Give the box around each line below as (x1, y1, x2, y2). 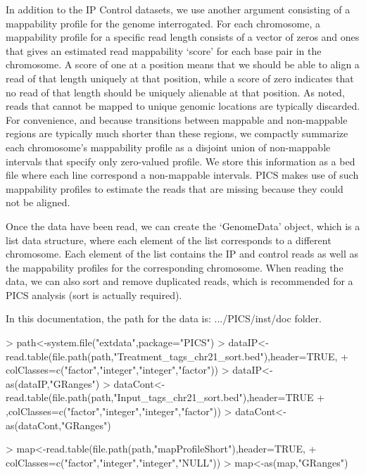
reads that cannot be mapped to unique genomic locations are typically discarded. (6, 99, 360, 113)
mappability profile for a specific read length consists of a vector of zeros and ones (6, 30, 360, 44)
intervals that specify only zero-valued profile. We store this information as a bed (6, 153, 355, 168)
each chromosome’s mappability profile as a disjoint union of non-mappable (6, 139, 331, 154)
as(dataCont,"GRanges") (6, 417, 111, 432)
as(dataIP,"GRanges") (6, 376, 100, 391)
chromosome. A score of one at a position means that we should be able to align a (6, 57, 360, 72)
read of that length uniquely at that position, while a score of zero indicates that (6, 70, 354, 85)
